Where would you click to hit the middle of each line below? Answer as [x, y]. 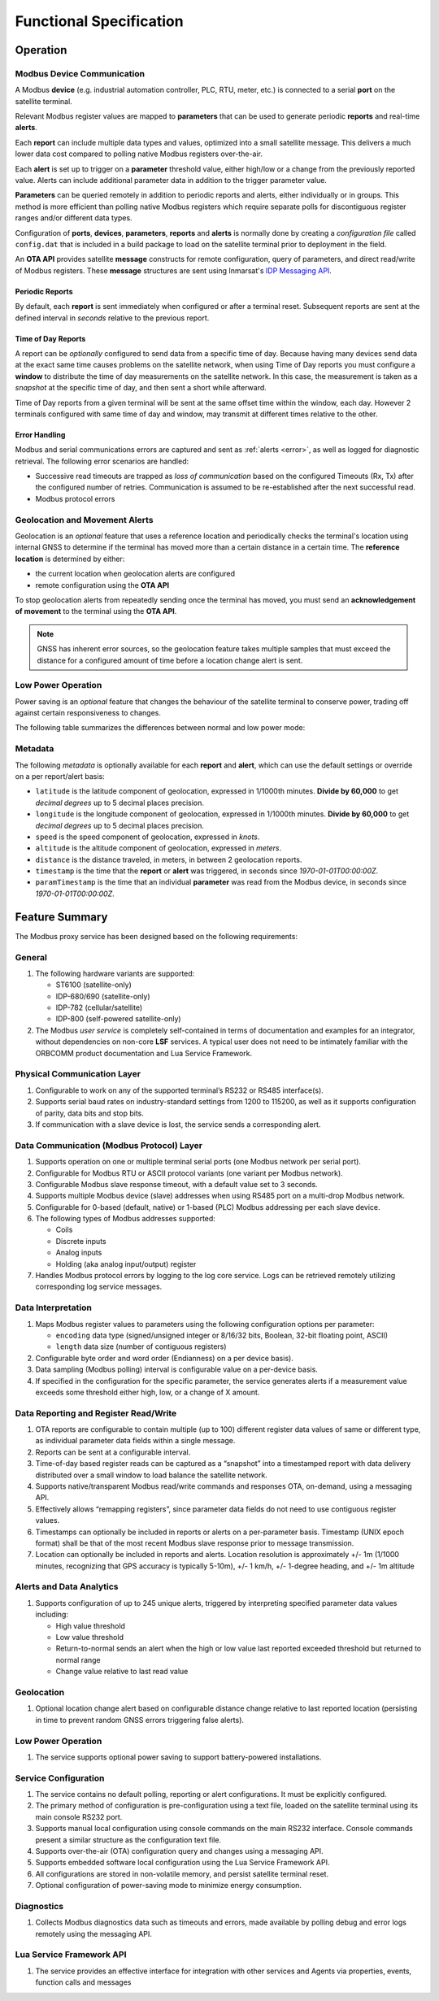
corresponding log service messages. [99, 1287]
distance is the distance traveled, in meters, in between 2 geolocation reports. [169, 859]
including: [52, 1615]
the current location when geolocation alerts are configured [135, 574]
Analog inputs [79, 1253]
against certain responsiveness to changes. [88, 713]
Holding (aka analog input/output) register [126, 1264]
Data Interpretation [54, 1307]
